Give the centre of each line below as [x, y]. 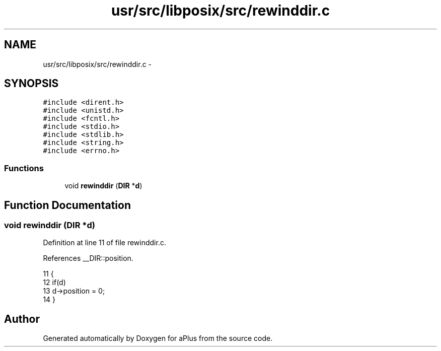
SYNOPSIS [31, 84]
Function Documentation [67, 205]
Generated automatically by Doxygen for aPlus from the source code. [158, 338]
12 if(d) [54, 283]
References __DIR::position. [88, 258]
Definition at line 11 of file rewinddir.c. [104, 243]
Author [22, 319]
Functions [24, 168]
